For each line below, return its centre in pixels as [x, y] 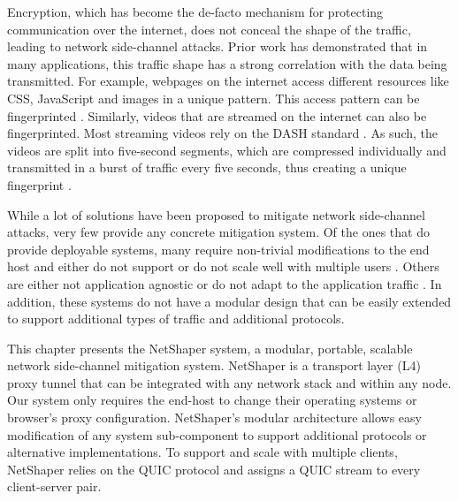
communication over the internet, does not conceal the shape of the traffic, [209, 29]
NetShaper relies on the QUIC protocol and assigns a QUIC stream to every [214, 469]
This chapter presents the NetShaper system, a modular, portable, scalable [210, 348]
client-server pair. [54, 486]
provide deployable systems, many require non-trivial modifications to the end [218, 249]
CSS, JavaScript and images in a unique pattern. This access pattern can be [214, 98]
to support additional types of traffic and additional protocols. [176, 319]
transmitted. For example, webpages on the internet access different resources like [228, 81]
